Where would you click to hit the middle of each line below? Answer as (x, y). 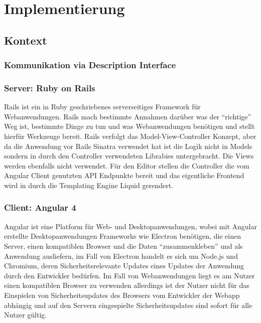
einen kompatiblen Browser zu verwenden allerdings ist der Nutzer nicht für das (127, 285)
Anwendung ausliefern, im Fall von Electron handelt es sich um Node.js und (121, 256)
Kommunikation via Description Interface (90, 65)
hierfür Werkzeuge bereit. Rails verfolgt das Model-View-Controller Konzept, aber (130, 136)
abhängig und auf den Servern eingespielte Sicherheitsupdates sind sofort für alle (128, 305)
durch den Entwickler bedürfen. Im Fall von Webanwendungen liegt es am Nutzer (129, 275)
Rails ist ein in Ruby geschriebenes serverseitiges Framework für (102, 107)
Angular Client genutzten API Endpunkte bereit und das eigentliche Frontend (124, 175)
